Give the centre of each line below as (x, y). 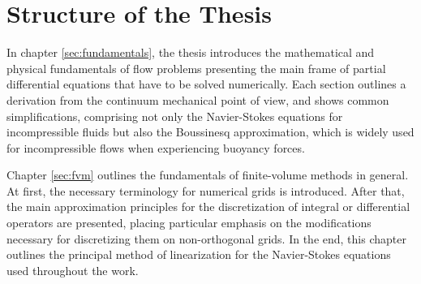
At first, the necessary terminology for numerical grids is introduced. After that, (206, 190)
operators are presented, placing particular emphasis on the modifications (189, 223)
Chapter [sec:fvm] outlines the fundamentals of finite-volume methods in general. (208, 175)
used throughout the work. (73, 270)
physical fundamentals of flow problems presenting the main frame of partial (196, 68)
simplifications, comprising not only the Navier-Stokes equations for (175, 116)
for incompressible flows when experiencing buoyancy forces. (156, 147)
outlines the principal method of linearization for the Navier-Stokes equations (199, 254)
